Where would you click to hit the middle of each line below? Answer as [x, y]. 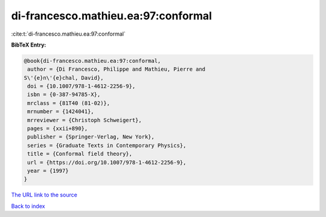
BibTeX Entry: [29, 45]
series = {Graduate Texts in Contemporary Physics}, [107, 145]
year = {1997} [48, 171]
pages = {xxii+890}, [58, 129]
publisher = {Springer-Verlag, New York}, [91, 137]
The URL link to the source [44, 195]
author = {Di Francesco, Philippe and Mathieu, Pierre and [117, 69]
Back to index [28, 206]
